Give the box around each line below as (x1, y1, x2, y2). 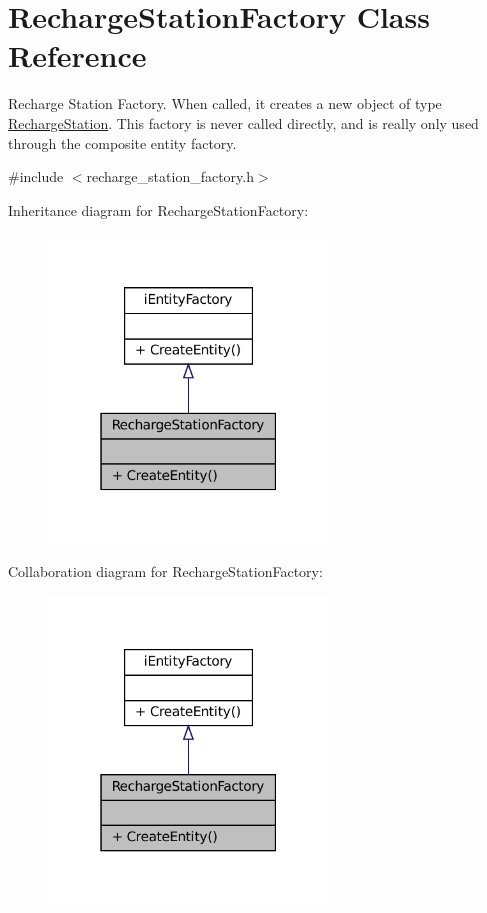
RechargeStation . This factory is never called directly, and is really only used (8, 112, 479, 133)
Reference (8, 35, 147, 76)
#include (8, 166, 64, 187)
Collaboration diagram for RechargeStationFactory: (8, 561, 323, 582)
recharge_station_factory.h (86, 166, 255, 187)
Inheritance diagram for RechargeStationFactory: (8, 199, 309, 220)
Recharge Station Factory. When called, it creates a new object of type (8, 93, 442, 114)
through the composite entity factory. (8, 132, 237, 153)
